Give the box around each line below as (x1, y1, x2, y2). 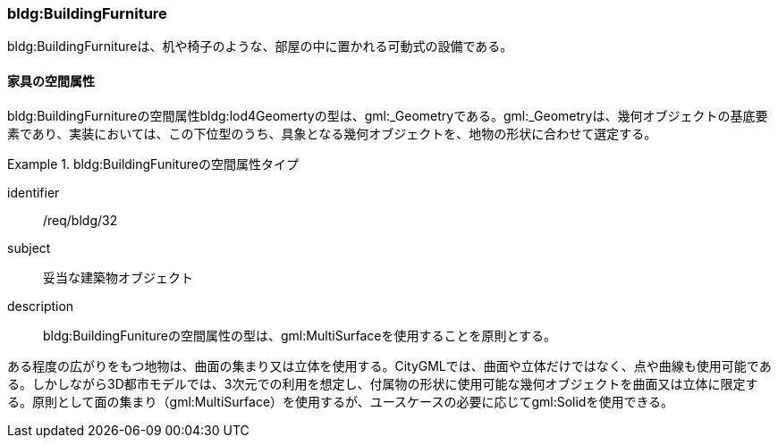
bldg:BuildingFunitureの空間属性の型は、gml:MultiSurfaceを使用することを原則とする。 (43, 327, 557, 343)
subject (7, 239, 51, 256)
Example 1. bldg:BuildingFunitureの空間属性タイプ (7, 155, 299, 172)
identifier (7, 184, 60, 200)
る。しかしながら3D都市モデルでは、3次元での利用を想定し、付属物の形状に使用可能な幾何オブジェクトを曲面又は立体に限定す (7, 375, 758, 391)
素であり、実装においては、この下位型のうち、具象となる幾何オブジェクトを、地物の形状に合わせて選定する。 (7, 125, 657, 141)
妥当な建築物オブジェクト (43, 269, 193, 285)
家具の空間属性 (7, 72, 95, 88)
